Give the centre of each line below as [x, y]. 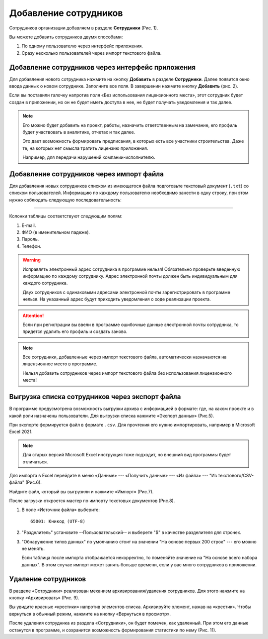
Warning [32, 260]
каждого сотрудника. [45, 283]
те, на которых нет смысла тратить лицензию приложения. [85, 148]
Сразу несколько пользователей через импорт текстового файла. [92, 53]
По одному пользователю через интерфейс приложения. [82, 46]
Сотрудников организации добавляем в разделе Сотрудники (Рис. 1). [84, 28]
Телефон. [32, 246]
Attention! [33, 316]
